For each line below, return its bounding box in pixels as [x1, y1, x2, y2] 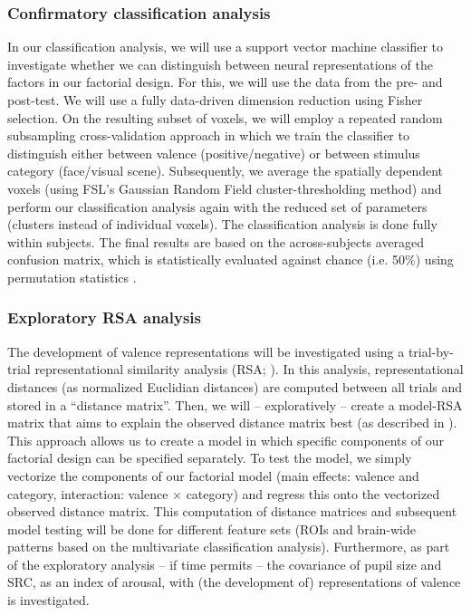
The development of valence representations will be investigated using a [7, 341, 405, 360]
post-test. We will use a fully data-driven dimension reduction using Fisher [7, 91, 423, 109]
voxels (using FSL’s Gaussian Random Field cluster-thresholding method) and [7, 178, 442, 197]
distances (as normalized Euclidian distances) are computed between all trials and [7, 377, 463, 396]
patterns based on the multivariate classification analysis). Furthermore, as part [7, 537, 450, 556]
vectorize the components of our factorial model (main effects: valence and [7, 466, 419, 485]
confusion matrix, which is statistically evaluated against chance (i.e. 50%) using [7, 250, 454, 269]
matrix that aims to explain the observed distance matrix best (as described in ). [7, 413, 457, 432]
